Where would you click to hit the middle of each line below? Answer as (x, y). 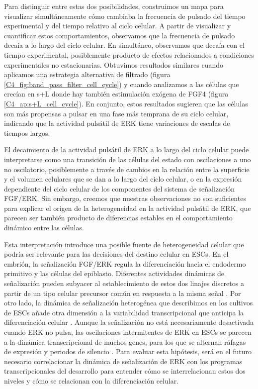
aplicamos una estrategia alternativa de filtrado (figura (87, 74)
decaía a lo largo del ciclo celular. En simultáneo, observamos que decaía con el (124, 45)
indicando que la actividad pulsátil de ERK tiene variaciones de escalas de (117, 123)
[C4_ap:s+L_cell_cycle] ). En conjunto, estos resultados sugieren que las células (126, 103)
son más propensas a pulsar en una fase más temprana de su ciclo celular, (116, 113)
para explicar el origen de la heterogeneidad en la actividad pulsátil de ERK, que (128, 208)
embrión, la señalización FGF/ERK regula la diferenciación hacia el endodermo (125, 263)
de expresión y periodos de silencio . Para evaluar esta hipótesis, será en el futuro (128, 351)
